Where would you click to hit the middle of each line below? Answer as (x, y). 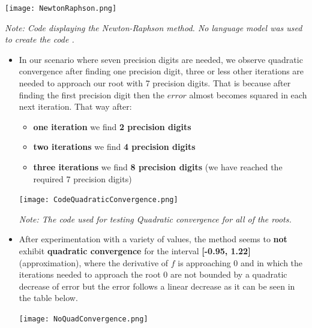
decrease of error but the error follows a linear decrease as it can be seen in (157, 286)
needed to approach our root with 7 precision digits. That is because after (155, 83)
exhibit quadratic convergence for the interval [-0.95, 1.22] (135, 251)
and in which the (271, 262)
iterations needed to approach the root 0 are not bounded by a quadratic (153, 274)
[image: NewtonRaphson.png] (61, 8)
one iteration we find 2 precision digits (112, 126)
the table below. (48, 298)
